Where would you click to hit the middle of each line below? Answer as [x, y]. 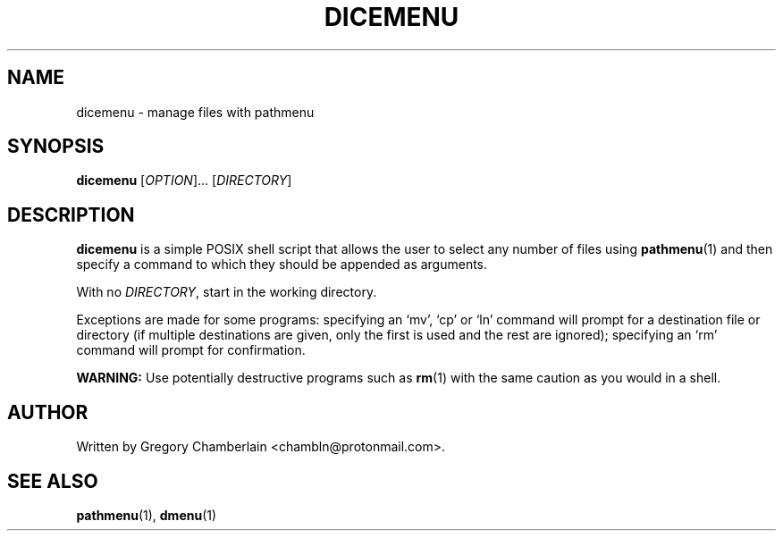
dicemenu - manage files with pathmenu [195, 112]
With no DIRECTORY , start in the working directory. [227, 292]
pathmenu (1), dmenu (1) [147, 515]
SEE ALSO [53, 481]
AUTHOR [48, 412]
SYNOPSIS [56, 147]
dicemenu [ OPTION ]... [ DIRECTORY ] [184, 181]
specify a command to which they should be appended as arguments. [282, 265]
